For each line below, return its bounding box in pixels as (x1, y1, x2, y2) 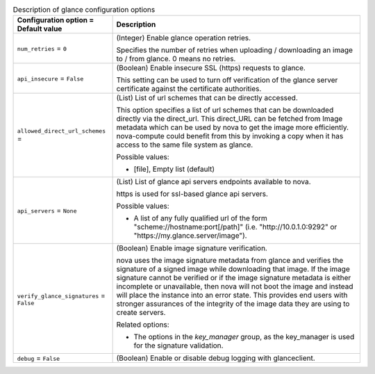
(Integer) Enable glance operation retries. (116, 33, 251, 43)
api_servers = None (17, 206, 77, 216)
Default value (17, 24, 62, 34)
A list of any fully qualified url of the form (133, 213, 267, 223)
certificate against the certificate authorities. (116, 84, 262, 94)
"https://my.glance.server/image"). (133, 231, 247, 241)
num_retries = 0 (17, 44, 67, 54)
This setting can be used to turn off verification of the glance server (116, 75, 338, 85)
